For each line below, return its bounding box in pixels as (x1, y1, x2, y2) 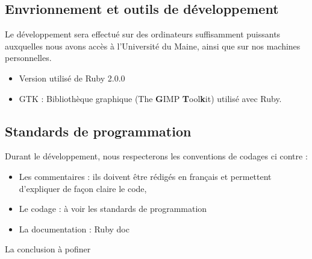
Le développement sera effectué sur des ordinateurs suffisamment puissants (5, 28, 281, 40)
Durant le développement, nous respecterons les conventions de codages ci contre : (5, 150, 308, 162)
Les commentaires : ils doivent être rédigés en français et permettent (19, 170, 272, 182)
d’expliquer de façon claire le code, (19, 182, 147, 194)
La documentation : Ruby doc (19, 222, 129, 235)
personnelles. (5, 51, 52, 64)
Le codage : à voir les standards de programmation (19, 202, 207, 215)
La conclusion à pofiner (5, 243, 91, 255)
